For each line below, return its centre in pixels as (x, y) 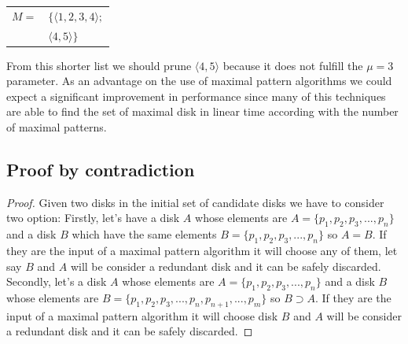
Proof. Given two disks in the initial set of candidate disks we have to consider (195, 202)
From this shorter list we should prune (99, 65)
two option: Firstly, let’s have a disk (93, 218)
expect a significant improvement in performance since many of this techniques (196, 96)
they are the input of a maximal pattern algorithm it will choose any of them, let (202, 251)
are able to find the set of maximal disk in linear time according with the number (202, 111)
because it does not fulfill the (293, 65)
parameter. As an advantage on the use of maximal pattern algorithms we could (199, 81)
